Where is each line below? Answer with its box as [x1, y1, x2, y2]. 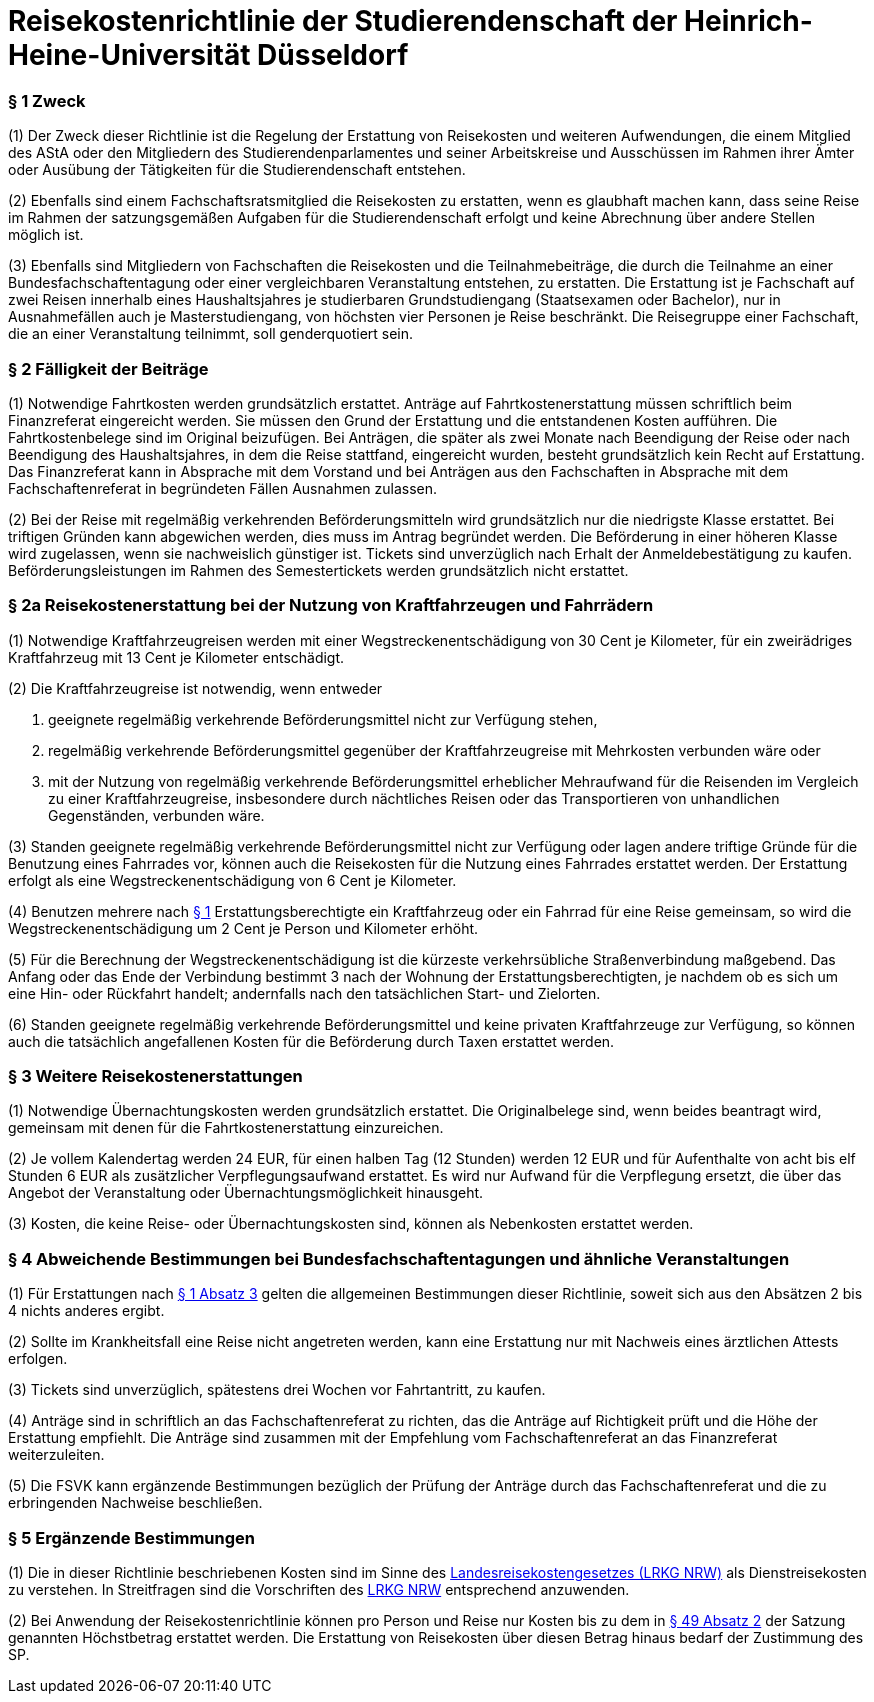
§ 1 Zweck [8, 90, 86, 111]
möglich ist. [8, 226, 84, 244]
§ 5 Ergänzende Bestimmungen [8, 1527, 255, 1548]
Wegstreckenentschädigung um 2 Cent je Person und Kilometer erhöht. [8, 919, 479, 937]
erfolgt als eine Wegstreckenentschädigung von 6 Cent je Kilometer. [8, 871, 457, 889]
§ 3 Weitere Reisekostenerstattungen [8, 1066, 303, 1086]
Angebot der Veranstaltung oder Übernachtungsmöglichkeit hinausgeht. [8, 1184, 484, 1202]
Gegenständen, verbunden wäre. [48, 806, 265, 824]
